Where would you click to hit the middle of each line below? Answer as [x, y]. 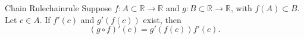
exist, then [162, 19]
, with [241, 8]
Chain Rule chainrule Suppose [58, 8]
